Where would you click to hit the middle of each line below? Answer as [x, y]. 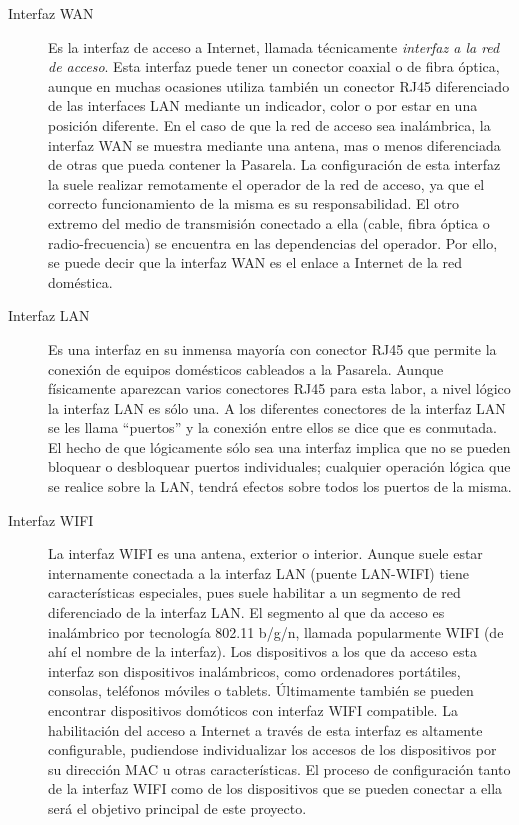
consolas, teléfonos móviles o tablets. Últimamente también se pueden [261, 690]
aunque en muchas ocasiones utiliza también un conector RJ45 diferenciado [279, 85]
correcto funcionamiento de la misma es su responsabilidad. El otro [254, 203]
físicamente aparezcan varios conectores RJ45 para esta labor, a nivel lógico [279, 388]
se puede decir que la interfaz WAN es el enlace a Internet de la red [255, 262]
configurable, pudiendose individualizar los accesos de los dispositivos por [272, 749]
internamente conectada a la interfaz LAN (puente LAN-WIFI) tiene [259, 572]
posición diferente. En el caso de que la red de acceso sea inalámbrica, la [269, 124]
